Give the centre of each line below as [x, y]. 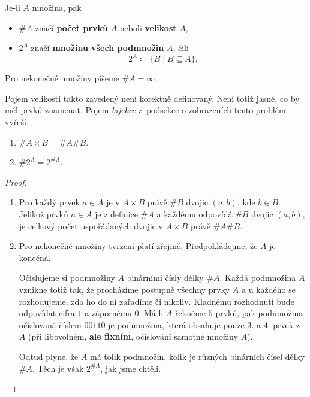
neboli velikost [148, 27]
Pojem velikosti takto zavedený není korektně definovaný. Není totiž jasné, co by [152, 98]
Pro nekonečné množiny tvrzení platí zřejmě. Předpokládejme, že [138, 246]
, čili [181, 48]
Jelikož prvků [43, 214]
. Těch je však [58, 368]
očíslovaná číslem [50, 324]
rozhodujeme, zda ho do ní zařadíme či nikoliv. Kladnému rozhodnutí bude [156, 301]
